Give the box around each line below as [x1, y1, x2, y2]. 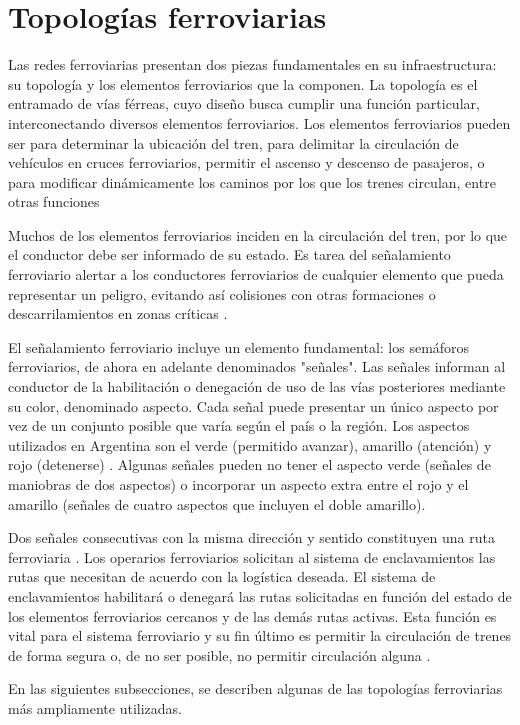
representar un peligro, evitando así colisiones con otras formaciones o [8, 283, 436, 304]
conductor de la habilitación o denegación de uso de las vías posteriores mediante [8, 376, 506, 397]
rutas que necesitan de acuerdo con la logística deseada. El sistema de [8, 566, 436, 587]
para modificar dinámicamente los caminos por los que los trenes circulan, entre [8, 171, 496, 192]
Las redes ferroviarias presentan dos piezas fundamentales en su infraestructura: [8, 54, 497, 75]
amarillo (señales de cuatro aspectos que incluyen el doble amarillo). [8, 493, 426, 514]
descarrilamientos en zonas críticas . [8, 303, 228, 324]
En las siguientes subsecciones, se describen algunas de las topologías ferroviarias [8, 678, 503, 699]
